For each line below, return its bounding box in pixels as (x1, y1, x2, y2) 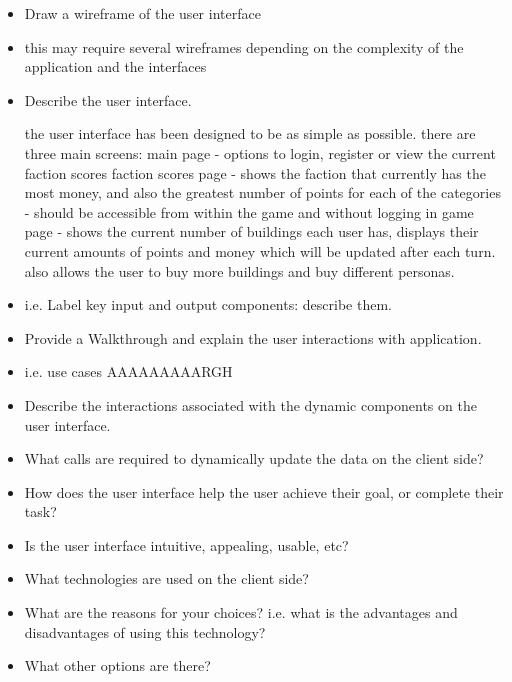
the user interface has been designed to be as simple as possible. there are (24, 123, 476, 144)
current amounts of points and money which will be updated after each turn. (24, 240, 496, 261)
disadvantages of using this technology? (24, 621, 266, 642)
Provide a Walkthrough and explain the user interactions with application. (24, 327, 482, 348)
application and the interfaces (24, 56, 207, 77)
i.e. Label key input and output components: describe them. (24, 294, 392, 315)
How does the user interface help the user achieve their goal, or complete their (24, 481, 504, 502)
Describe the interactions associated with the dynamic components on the (24, 394, 477, 415)
